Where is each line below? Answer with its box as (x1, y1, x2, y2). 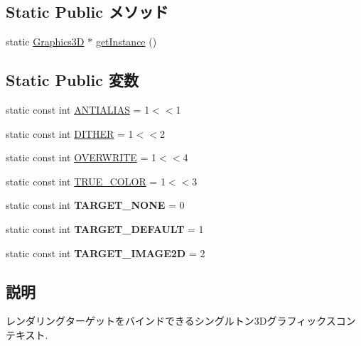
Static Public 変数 (6, 69, 139, 91)
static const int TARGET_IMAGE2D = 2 (6, 245, 205, 260)
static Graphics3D (6, 34, 85, 49)
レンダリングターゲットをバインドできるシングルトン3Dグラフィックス (6, 313, 336, 328)
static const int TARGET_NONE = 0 (6, 198, 185, 212)
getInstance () (95, 34, 157, 49)
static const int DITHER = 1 (6, 126, 134, 141)
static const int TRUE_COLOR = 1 (6, 173, 166, 188)
